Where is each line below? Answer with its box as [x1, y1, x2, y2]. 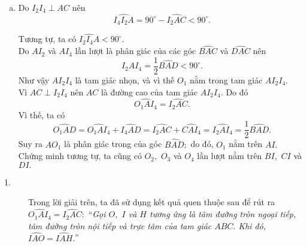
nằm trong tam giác [190, 73, 263, 86]
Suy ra [18, 137, 42, 150]
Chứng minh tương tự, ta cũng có [18, 149, 142, 162]
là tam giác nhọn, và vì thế [75, 73, 175, 86]
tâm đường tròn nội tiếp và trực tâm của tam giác [28, 219, 212, 232]
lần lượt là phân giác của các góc [75, 44, 196, 57]
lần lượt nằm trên [197, 149, 262, 162]
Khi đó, [238, 219, 266, 232]
